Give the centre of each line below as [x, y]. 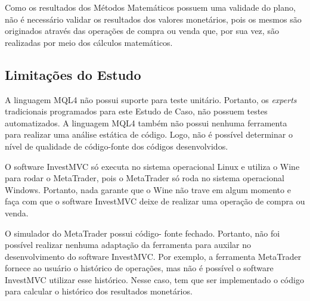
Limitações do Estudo [73, 74]
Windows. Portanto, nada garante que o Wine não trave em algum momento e [148, 189]
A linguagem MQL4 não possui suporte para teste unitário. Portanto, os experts [151, 99]
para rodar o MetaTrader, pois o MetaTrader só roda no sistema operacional [145, 178]
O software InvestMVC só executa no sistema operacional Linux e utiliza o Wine [152, 166]
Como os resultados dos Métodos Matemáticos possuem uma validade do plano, [150, 7]
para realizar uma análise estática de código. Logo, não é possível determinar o [149, 134]
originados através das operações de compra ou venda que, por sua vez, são [142, 31]
